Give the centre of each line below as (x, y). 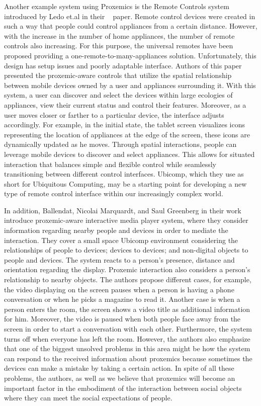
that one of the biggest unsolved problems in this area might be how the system (127, 348)
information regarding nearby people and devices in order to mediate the (116, 230)
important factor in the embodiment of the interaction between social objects (123, 388)
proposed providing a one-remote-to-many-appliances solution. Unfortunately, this (130, 55)
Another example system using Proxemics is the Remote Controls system (117, 6)
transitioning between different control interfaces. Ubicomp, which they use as (124, 174)
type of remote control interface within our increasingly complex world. (114, 193)
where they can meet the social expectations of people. (88, 398)
